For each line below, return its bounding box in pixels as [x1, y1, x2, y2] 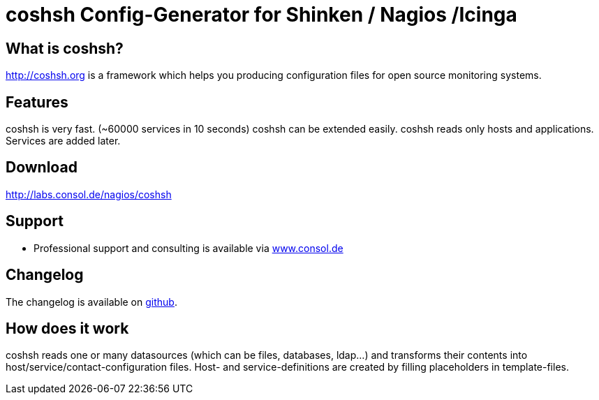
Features [6, 93, 68, 111]
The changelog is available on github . [6, 295, 177, 308]
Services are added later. [6, 135, 121, 147]
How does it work [6, 319, 129, 337]
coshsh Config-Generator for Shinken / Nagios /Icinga [6, 3, 517, 27]
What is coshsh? [6, 39, 124, 57]
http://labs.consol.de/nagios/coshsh [6, 188, 172, 200]
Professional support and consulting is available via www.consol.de [34, 242, 343, 254]
